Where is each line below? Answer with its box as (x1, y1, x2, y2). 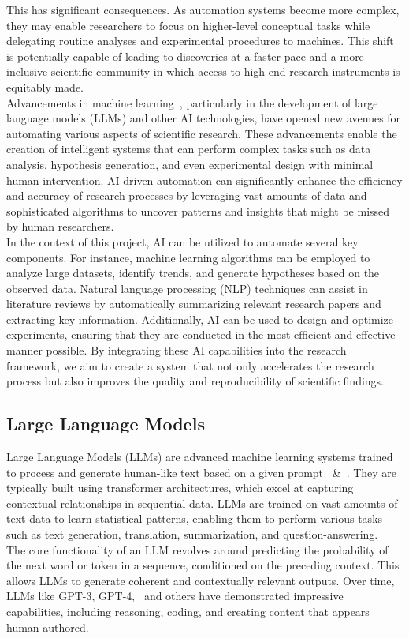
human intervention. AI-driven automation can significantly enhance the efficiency (6, 171, 403, 188)
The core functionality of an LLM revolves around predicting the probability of (6, 541, 389, 557)
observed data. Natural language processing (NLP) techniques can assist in (6, 280, 368, 296)
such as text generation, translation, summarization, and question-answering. (6, 526, 378, 542)
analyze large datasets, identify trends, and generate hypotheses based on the (6, 265, 380, 281)
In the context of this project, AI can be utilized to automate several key (6, 233, 359, 250)
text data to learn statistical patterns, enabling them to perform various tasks (6, 510, 383, 527)
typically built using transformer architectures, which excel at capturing (6, 479, 354, 496)
